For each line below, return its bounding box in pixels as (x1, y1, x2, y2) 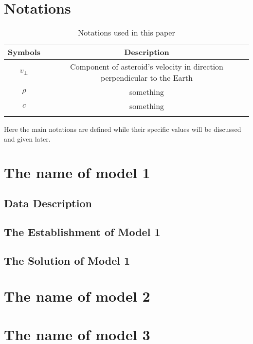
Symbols (8, 46, 41, 58)
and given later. (4, 133, 51, 144)
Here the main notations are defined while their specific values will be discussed (4, 124, 241, 134)
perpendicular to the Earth (101, 72, 193, 84)
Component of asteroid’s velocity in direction (70, 61, 223, 72)
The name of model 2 (4, 286, 150, 306)
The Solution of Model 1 (4, 253, 130, 268)
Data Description (4, 196, 92, 211)
